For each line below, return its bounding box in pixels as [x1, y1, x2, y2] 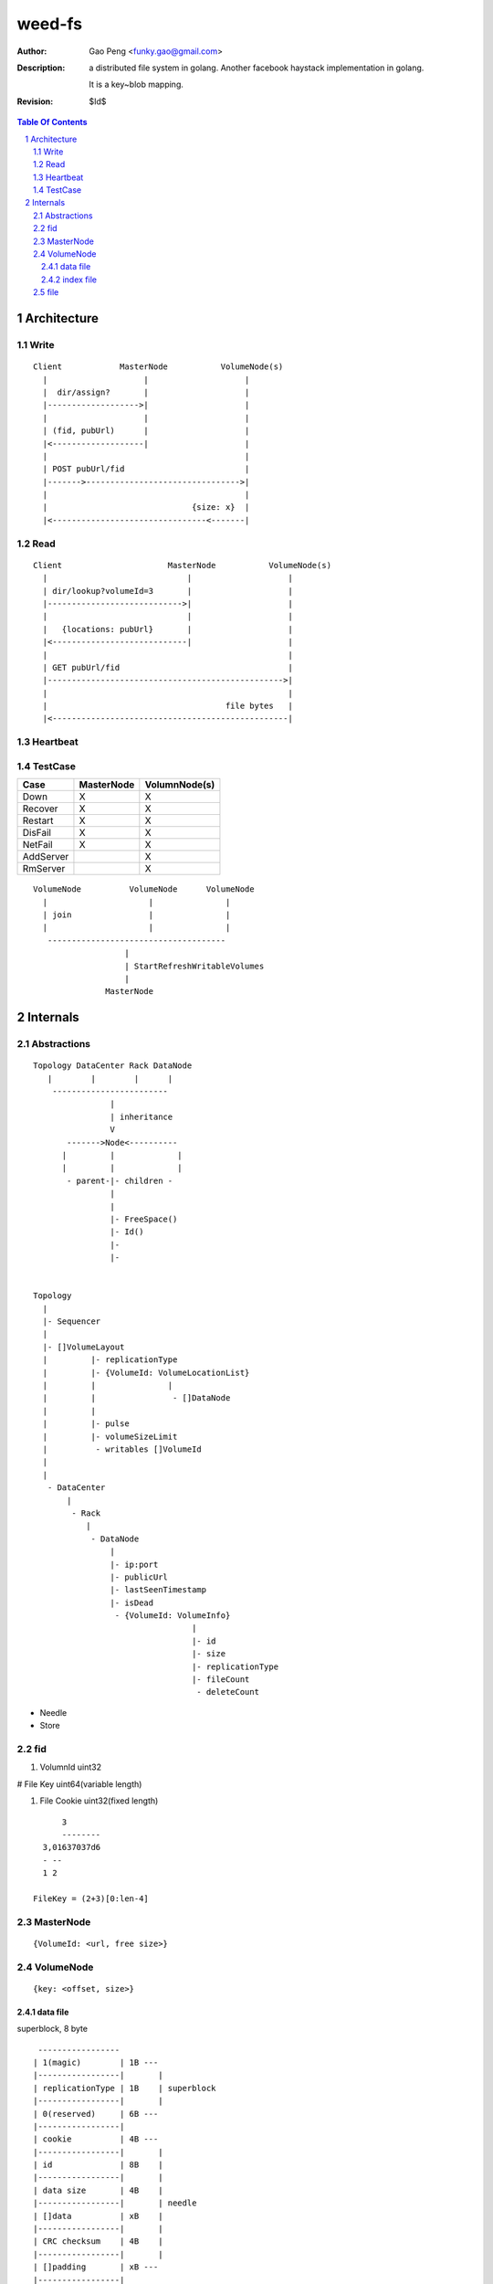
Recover [22, 802, 58, 815]
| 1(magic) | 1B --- [33, 2057, 159, 2067]
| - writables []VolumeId [42, 1444, 203, 1454]
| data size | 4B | [33, 2184, 163, 2195]
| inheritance [110, 1111, 173, 1122]
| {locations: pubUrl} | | [42, 624, 294, 634]
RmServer [22, 862, 66, 875]
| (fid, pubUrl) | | [42, 426, 250, 436]
